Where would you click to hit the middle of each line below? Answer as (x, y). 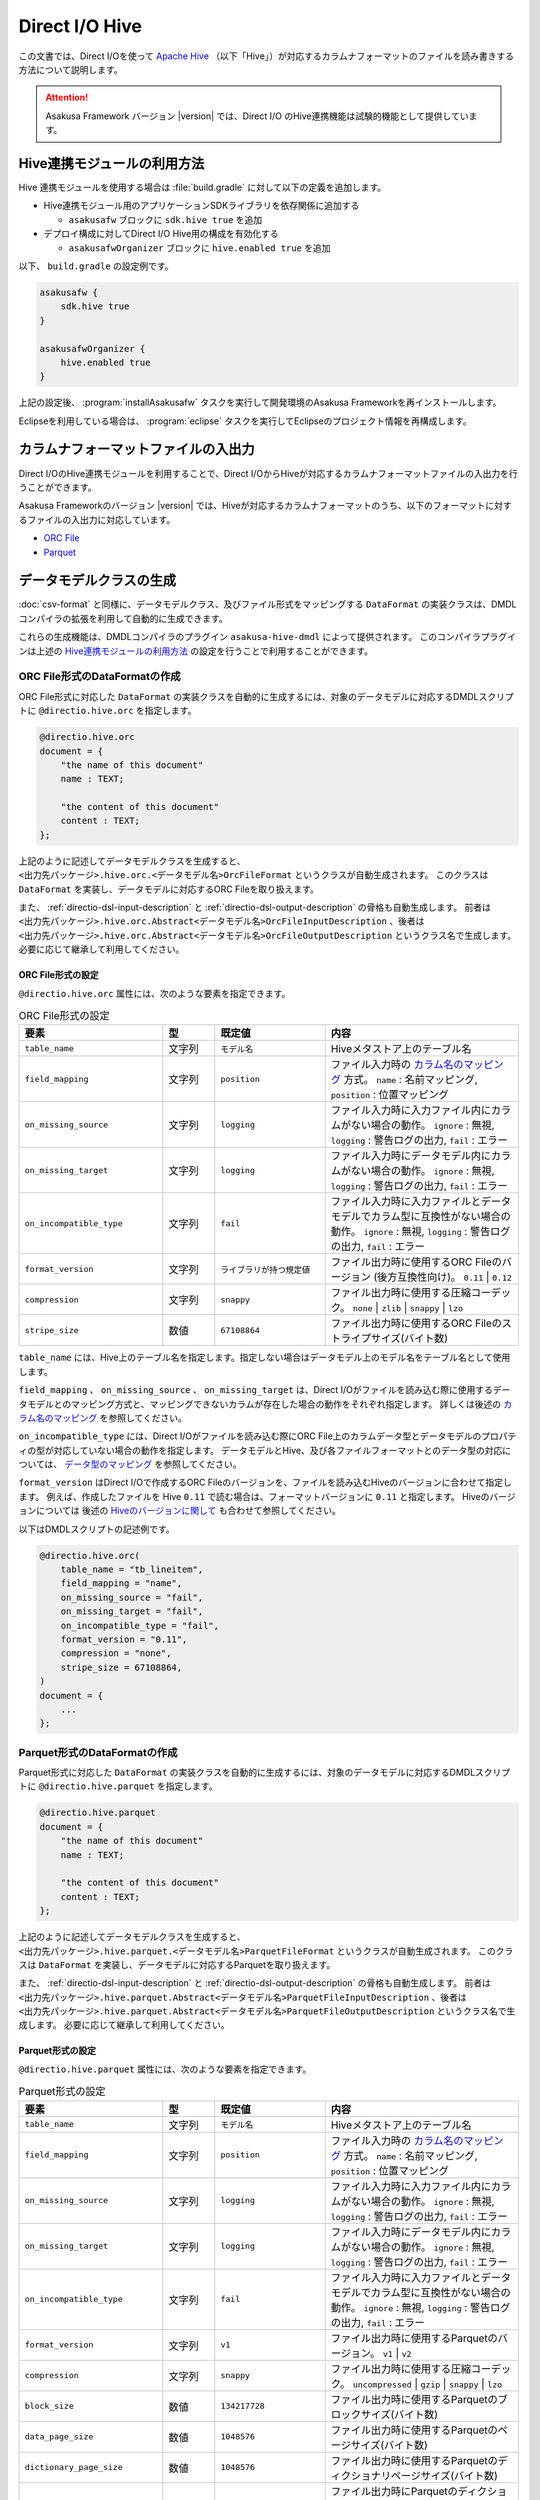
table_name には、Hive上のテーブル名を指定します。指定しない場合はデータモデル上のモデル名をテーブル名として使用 (264, 1357)
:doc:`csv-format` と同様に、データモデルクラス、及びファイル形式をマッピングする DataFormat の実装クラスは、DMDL (267, 604)
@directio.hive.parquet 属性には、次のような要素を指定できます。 (165, 2069)
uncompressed (382, 2384)
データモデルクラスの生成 (97, 580)
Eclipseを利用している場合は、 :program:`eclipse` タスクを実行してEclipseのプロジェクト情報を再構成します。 (245, 421)
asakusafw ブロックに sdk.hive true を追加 (165, 219)
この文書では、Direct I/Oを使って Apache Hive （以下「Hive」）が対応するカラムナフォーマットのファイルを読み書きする (266, 56)
